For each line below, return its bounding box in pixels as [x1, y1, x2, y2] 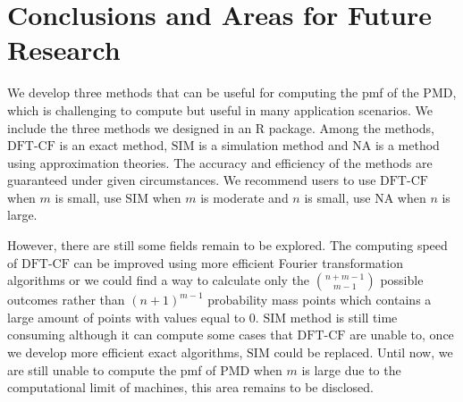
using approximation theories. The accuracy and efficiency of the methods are [7, 153, 433, 172]
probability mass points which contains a [207, 290, 432, 309]
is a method [375, 136, 440, 155]
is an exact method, [59, 136, 168, 155]
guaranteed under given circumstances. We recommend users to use [7, 171, 376, 189]
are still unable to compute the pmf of [7, 360, 216, 379]
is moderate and [200, 188, 289, 206]
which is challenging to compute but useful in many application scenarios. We [7, 100, 433, 119]
